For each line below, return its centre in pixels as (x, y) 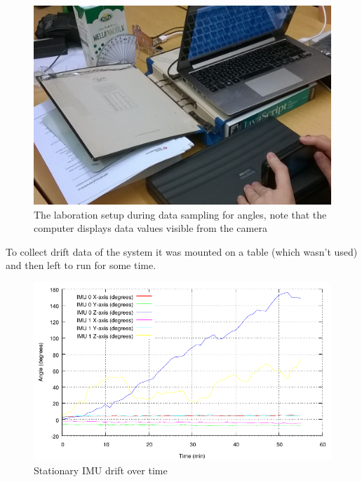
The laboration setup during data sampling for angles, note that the (180, 214)
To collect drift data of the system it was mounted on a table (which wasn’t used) (182, 251)
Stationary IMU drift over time (101, 470)
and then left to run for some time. (81, 265)
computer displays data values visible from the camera (150, 228)
